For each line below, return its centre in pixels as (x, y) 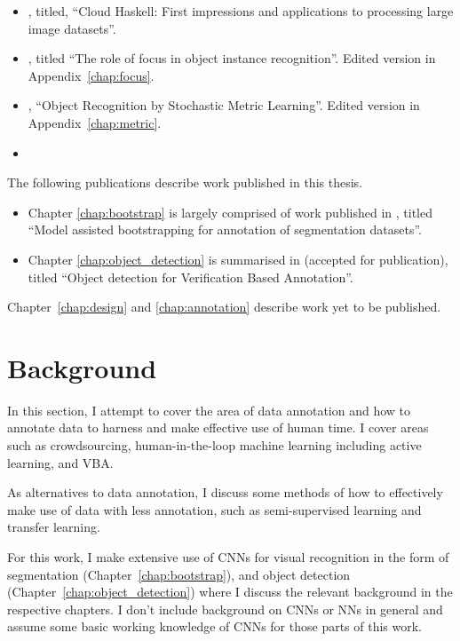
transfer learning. (54, 527)
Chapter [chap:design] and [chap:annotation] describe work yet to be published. (224, 307)
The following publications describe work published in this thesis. (185, 182)
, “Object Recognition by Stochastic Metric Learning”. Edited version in (224, 105)
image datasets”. (72, 28)
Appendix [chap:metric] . (95, 122)
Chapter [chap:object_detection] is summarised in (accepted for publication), (238, 259)
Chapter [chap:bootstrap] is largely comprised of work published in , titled (230, 212)
